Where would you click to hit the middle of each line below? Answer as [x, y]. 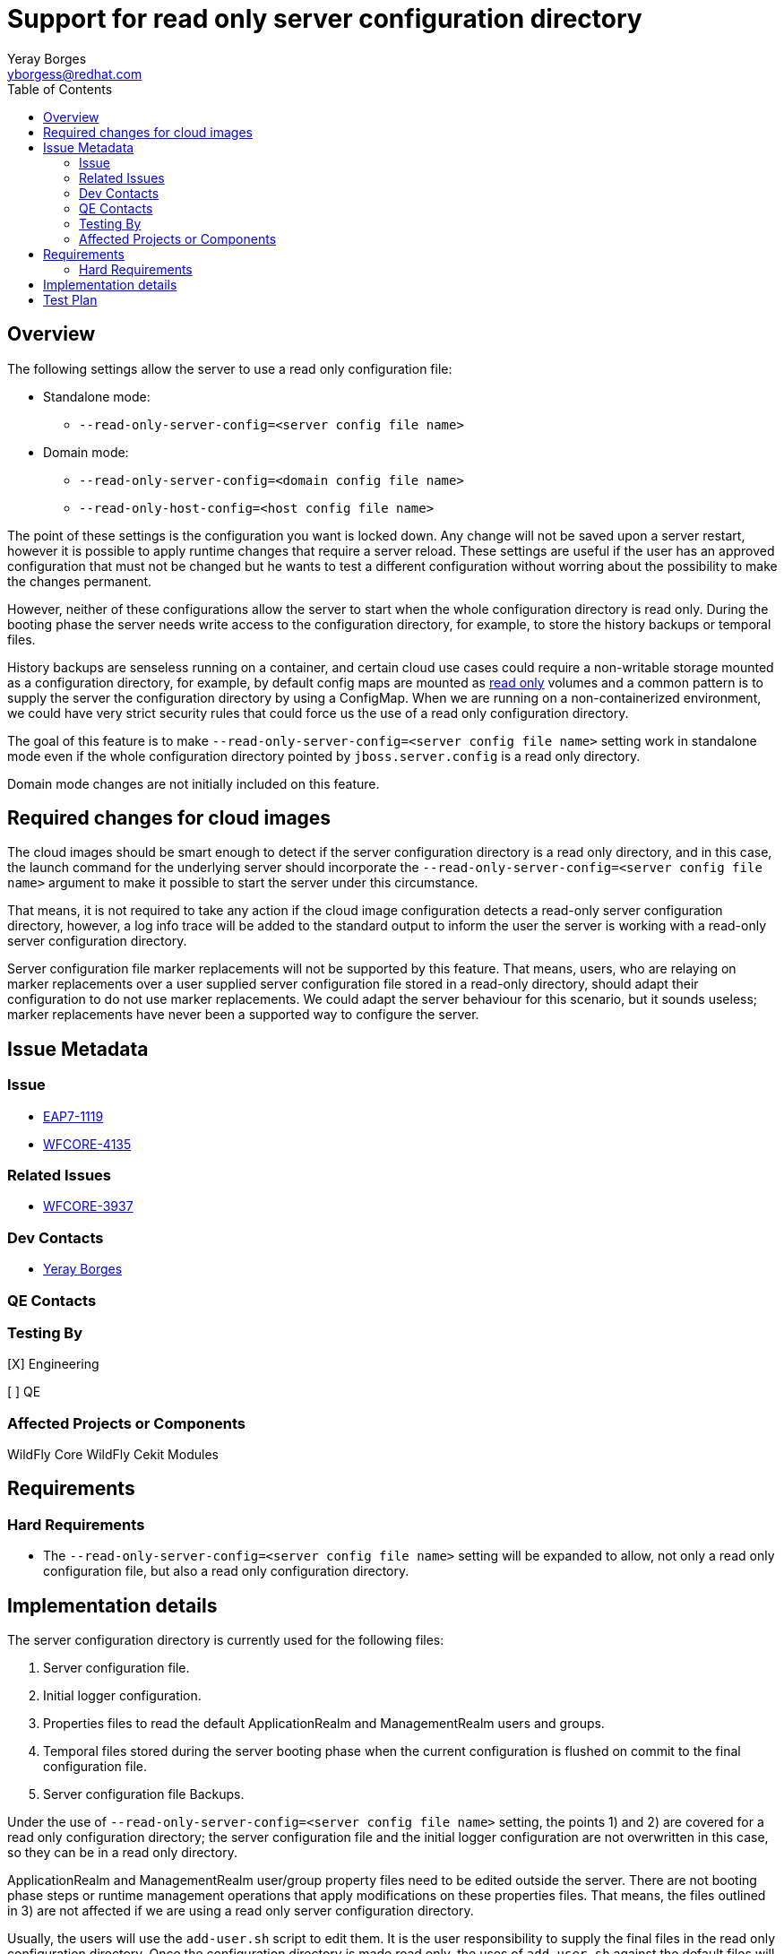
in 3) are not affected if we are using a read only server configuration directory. [241, 1911]
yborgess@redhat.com [75, 73]
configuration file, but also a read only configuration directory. [226, 1571]
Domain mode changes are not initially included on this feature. [194, 783]
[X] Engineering [53, 1364]
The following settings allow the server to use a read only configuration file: [230, 368]
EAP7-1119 [73, 1116]
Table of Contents [60, 89]
